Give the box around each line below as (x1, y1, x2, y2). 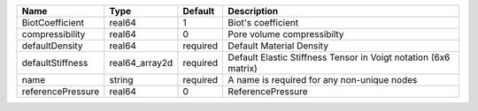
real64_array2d (109, 57, 173, 69)
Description (227, 5, 279, 17)
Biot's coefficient (227, 17, 299, 28)
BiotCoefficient (21, 17, 84, 28)
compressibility (21, 28, 86, 40)
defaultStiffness (21, 57, 89, 69)
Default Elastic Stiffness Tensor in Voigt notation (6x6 (227, 51, 451, 63)
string (109, 74, 134, 85)
